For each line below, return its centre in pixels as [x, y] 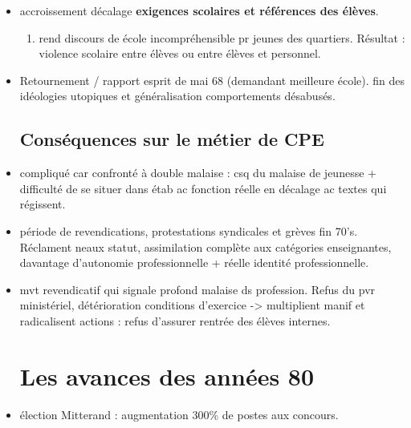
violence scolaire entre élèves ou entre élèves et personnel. [180, 53]
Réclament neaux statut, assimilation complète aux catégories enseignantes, [205, 246]
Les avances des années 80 [167, 376]
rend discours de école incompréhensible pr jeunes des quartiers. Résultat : [222, 37]
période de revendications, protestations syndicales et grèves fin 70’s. [189, 230]
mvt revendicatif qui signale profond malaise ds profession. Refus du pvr [197, 289]
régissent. [43, 204]
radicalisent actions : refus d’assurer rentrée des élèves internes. [175, 320]
